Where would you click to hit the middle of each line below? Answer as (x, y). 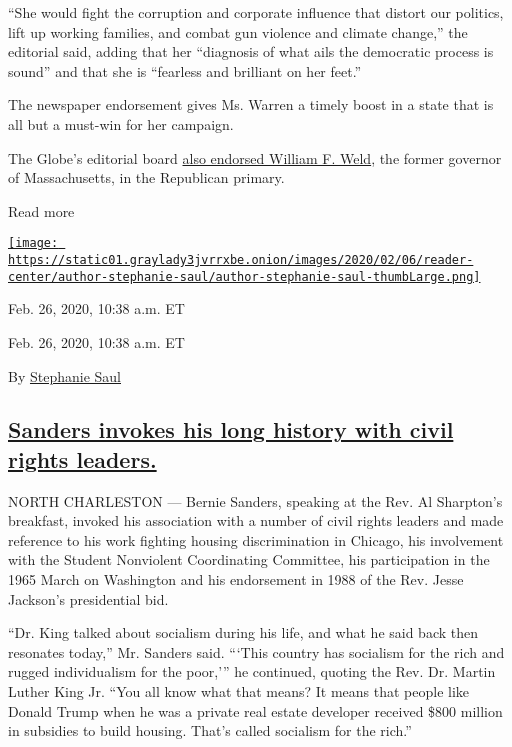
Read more (41, 210)
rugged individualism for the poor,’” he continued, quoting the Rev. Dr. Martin (252, 671)
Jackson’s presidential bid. (88, 598)
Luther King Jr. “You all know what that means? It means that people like (239, 691)
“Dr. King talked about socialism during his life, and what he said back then (243, 632)
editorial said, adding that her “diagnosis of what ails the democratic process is (251, 51)
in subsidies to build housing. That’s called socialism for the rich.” (210, 730)
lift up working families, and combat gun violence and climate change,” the (238, 31)
